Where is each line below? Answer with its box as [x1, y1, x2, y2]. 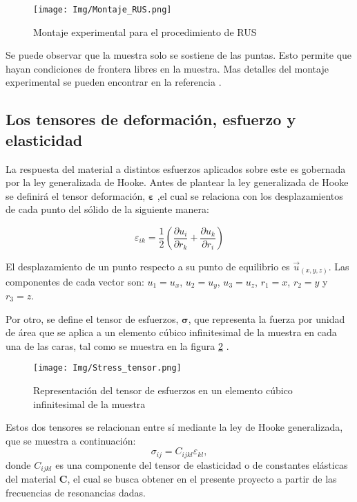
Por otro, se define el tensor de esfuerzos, [6, 311, 179, 326]
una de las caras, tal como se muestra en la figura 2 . [6, 338, 229, 353]
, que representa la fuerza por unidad [188, 311, 345, 326]
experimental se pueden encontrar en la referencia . [6, 75, 222, 89]
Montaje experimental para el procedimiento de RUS [33, 24, 257, 39]
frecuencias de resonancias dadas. [6, 485, 146, 499]
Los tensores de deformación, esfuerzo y [6, 109, 296, 130]
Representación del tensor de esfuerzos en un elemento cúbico [33, 383, 293, 397]
